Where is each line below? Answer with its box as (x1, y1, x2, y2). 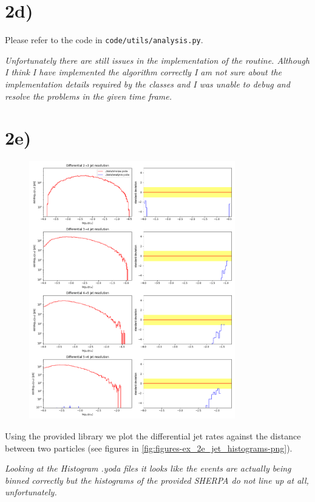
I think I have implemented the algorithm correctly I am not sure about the (5, 66, 282, 78)
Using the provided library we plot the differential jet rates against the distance (5, 429, 301, 442)
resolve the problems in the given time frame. (5, 89, 172, 102)
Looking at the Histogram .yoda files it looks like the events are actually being (5, 462, 291, 475)
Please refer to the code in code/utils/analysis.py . (5, 33, 203, 46)
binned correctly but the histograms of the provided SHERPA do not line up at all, (5, 473, 309, 486)
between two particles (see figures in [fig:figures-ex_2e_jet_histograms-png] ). (5, 441, 293, 454)
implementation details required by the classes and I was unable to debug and (5, 77, 290, 90)
